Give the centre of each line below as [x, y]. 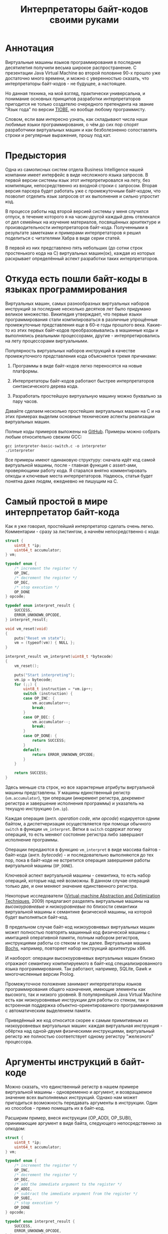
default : [32, 750]
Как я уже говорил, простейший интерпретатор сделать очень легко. [80, 526]
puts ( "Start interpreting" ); [45, 675]
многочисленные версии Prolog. [40, 974]
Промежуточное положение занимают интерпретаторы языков [73, 984]
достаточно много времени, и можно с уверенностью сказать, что [77, 78]
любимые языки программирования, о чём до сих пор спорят [72, 124]
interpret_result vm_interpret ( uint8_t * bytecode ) [59, 657]
